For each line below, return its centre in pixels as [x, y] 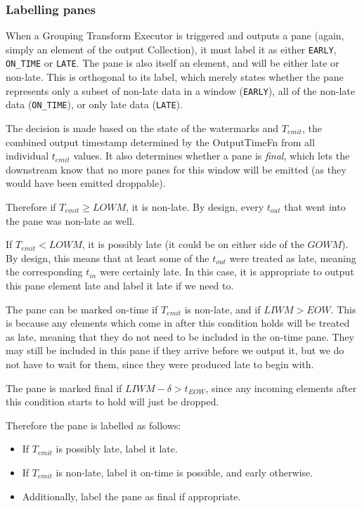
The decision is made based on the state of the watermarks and [142, 128]
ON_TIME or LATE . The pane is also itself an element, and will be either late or [173, 63]
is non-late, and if [222, 309]
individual [27, 156]
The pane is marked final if [64, 387]
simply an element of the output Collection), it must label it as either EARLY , [171, 49]
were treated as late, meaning [293, 258]
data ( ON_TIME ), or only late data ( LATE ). [94, 104]
